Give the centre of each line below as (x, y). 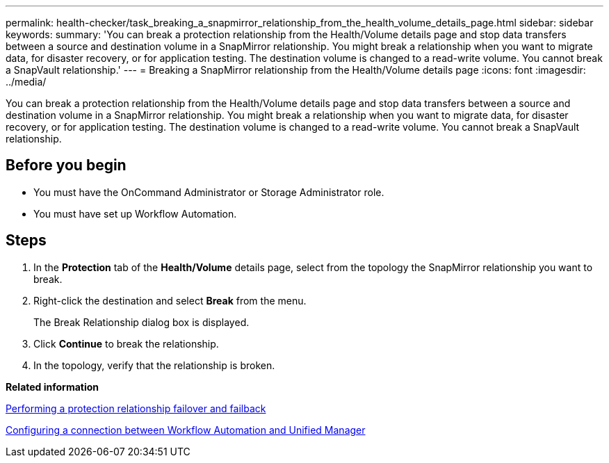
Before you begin (66, 165)
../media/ (26, 82)
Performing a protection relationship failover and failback (136, 408)
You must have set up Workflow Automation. (135, 213)
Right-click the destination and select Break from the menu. (170, 300)
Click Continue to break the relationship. (126, 343)
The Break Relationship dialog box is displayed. (141, 322)
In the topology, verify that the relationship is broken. (154, 365)
